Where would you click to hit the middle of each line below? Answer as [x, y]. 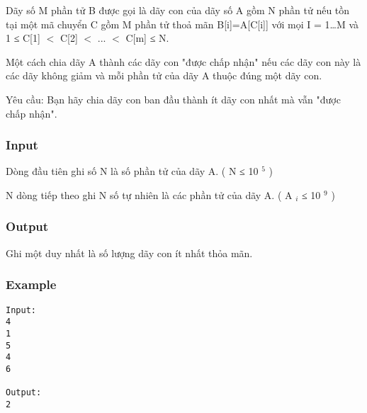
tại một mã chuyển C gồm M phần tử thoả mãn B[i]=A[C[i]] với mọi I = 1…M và [182, 24]
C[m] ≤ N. [147, 38]
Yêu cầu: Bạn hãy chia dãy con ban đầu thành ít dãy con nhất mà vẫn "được [173, 99]
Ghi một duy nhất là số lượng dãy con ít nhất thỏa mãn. [129, 253]
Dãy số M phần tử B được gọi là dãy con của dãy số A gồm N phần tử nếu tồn [178, 10]
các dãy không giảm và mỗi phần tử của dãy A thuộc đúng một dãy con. [164, 75]
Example [31, 284]
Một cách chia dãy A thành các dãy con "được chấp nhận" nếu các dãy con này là [183, 61]
